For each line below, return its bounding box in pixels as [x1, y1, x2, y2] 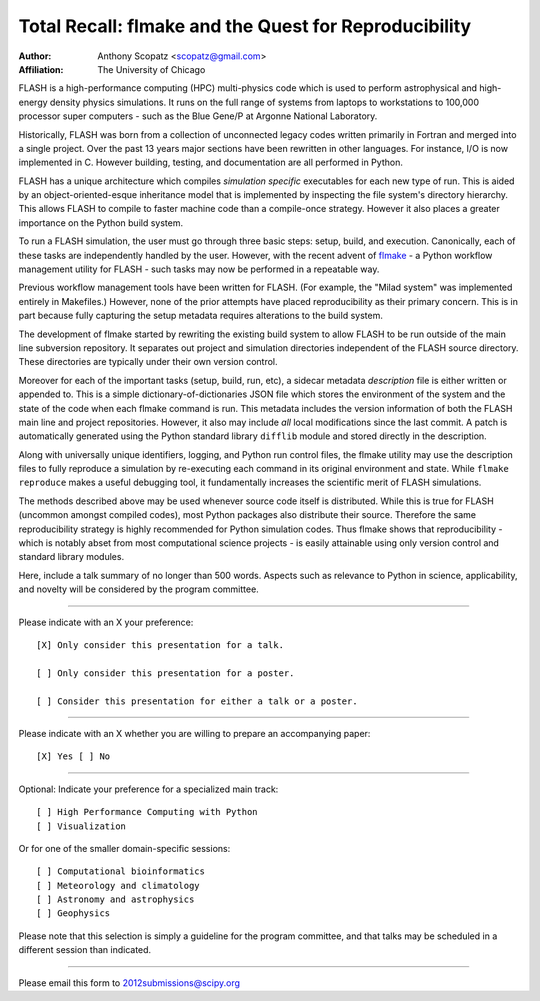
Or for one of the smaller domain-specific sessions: [18, 842, 231, 854]
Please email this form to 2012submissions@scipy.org [18, 976, 240, 989]
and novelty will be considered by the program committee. [18, 583, 259, 595]
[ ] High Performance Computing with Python [36, 806, 259, 818]
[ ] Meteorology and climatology [36, 880, 200, 891]
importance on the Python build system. [18, 216, 184, 229]
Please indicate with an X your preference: [18, 616, 194, 628]
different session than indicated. [18, 944, 152, 956]
